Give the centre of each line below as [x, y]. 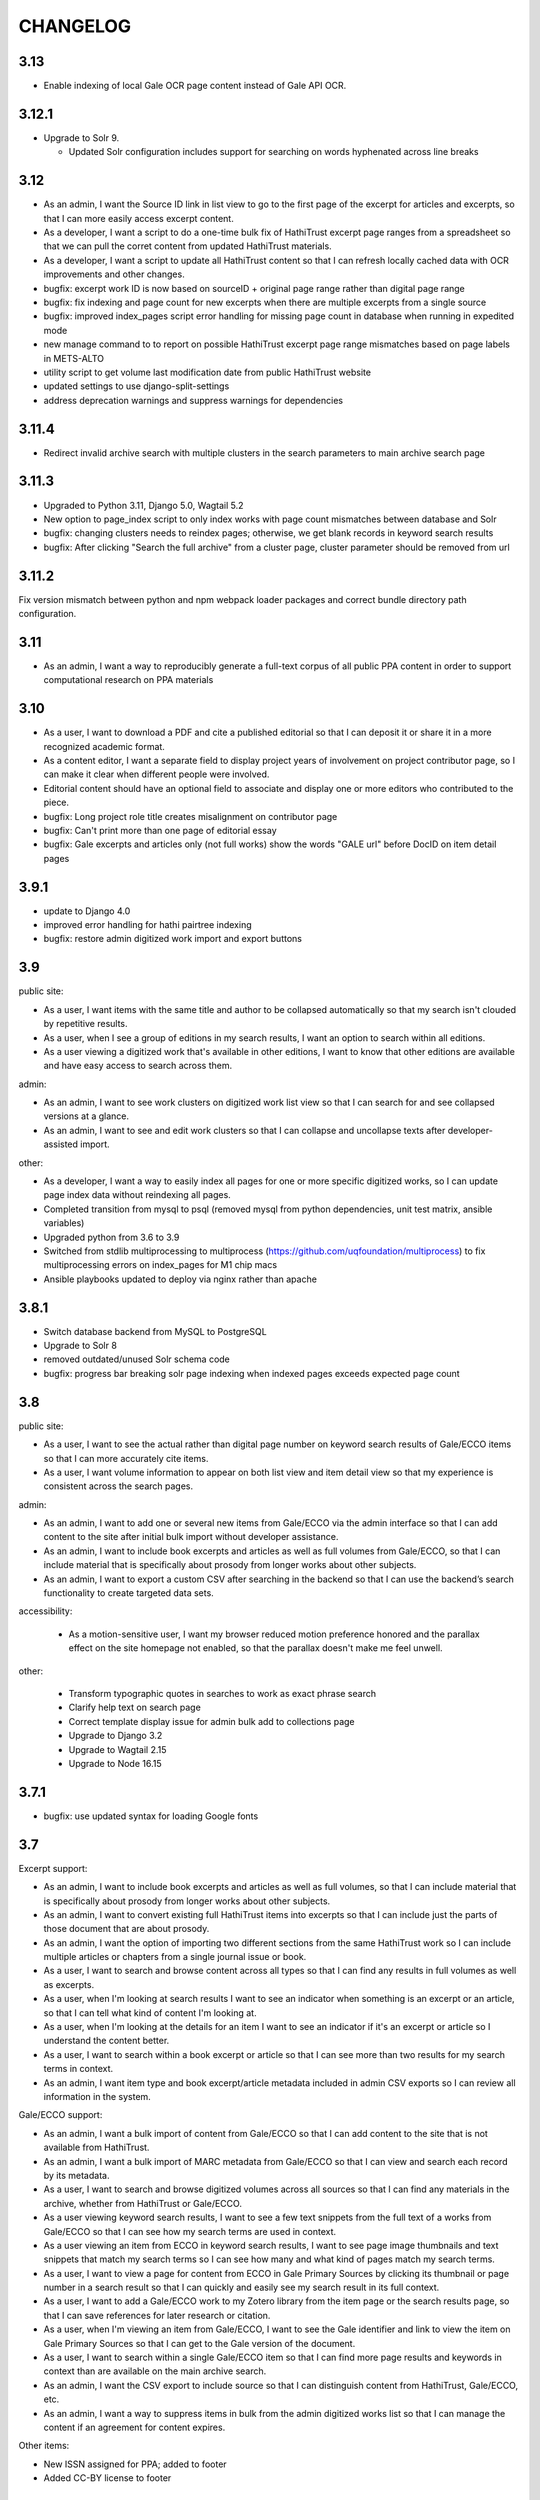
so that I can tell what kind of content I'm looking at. [150, 2012]
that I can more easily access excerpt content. [138, 218]
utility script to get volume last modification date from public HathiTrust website [207, 372]
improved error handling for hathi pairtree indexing [147, 925]
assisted [61, 1144]
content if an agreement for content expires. [134, 2427]
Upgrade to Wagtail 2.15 [117, 1749]
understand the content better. [106, 2041]
